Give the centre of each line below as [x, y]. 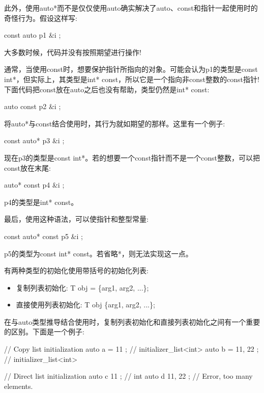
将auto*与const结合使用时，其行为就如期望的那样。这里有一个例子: [115, 123]
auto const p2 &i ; [33, 106]
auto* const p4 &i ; [34, 185]
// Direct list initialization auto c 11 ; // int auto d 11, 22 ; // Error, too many [128, 376]
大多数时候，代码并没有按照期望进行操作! [73, 52]
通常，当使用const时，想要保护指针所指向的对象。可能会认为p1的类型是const [131, 69]
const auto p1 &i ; [33, 35]
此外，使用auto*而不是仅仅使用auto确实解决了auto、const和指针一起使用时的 [131, 8]
